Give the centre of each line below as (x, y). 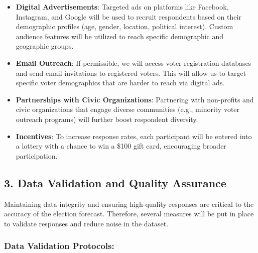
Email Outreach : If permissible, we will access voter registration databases (134, 62)
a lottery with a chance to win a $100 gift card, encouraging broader (121, 146)
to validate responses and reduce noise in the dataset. (86, 223)
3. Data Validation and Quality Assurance (115, 182)
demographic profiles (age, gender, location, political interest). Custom (124, 26)
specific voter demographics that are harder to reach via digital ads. (120, 83)
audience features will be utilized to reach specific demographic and (120, 36)
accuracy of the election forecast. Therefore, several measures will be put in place (129, 214)
